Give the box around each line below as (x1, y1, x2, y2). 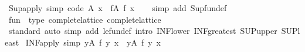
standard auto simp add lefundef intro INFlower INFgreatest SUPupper (8, 25, 277, 37)
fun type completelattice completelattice (8, 13, 161, 25)
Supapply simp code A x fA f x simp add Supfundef (8, 2, 227, 13)
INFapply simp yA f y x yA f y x (25, 36, 161, 48)
